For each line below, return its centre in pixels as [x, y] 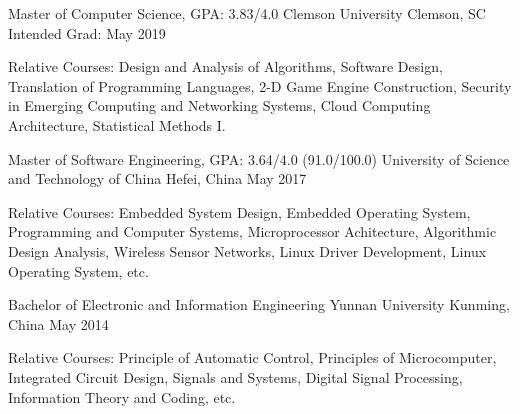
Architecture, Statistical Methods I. [117, 124]
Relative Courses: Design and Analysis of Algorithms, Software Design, [225, 66]
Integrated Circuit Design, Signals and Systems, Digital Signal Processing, [235, 376]
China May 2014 [58, 323]
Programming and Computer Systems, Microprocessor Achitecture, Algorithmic [252, 231]
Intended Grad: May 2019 [87, 32]
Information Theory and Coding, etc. [122, 396]
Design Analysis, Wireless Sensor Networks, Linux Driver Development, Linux [247, 250]
